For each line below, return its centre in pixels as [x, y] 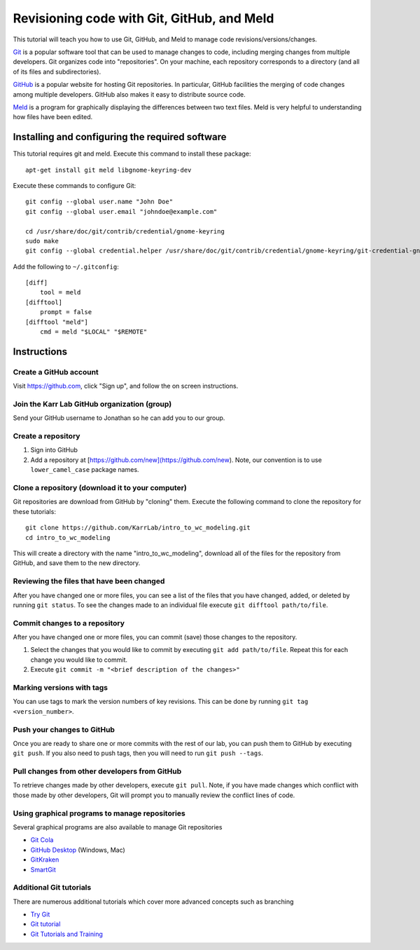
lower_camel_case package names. [85, 470]
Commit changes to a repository [69, 623]
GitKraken [45, 860]
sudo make [42, 241]
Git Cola [42, 840]
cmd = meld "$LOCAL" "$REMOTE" [93, 332]
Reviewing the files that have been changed [89, 581]
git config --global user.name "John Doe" [99, 202]
